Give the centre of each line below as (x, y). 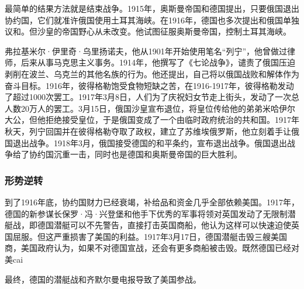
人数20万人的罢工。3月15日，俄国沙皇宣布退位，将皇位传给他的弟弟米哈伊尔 (150, 108)
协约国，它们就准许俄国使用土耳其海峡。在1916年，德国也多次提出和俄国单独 (152, 20)
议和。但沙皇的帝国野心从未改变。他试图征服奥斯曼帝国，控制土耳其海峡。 (148, 31)
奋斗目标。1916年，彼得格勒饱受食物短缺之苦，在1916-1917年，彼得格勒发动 (149, 85)
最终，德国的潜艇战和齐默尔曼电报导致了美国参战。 (103, 279)
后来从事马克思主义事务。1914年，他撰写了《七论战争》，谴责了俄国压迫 (158, 62)
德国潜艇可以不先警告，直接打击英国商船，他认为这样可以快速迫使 (164, 225)
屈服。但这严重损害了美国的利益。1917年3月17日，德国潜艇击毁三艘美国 (150, 236)
